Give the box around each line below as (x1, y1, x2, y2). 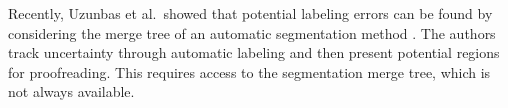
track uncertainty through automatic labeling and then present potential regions (8, 42, 500, 63)
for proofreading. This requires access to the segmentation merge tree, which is (8, 61, 491, 82)
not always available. (8, 81, 135, 102)
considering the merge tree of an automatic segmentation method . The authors (8, 22, 496, 43)
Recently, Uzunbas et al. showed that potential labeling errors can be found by (8, 3, 493, 23)
